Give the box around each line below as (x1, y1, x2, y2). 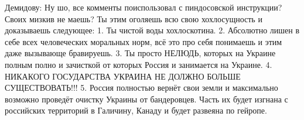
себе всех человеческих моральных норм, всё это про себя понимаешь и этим (5, 35, 282, 47)
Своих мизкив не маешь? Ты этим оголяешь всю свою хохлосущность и (5, 12, 262, 25)
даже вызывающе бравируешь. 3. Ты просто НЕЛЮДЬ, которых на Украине (5, 47, 276, 59)
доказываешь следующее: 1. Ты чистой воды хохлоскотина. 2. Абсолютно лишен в (5, 24, 300, 36)
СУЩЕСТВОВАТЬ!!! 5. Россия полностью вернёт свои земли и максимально (5, 81, 278, 94)
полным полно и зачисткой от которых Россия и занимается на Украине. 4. (5, 58, 272, 70)
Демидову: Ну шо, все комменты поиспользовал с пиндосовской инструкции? (5, 1, 282, 13)
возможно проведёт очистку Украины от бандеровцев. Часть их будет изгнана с (5, 92, 288, 105)
